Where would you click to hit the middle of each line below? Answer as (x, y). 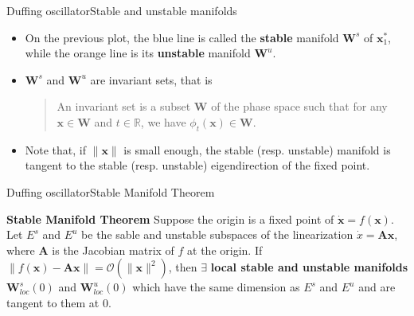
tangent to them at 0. (59, 302)
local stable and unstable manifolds (309, 267)
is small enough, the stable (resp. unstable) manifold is (257, 149)
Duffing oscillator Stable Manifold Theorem (111, 191)
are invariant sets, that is (151, 79)
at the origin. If (225, 250)
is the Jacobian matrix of (113, 250)
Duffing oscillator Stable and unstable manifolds (122, 10)
